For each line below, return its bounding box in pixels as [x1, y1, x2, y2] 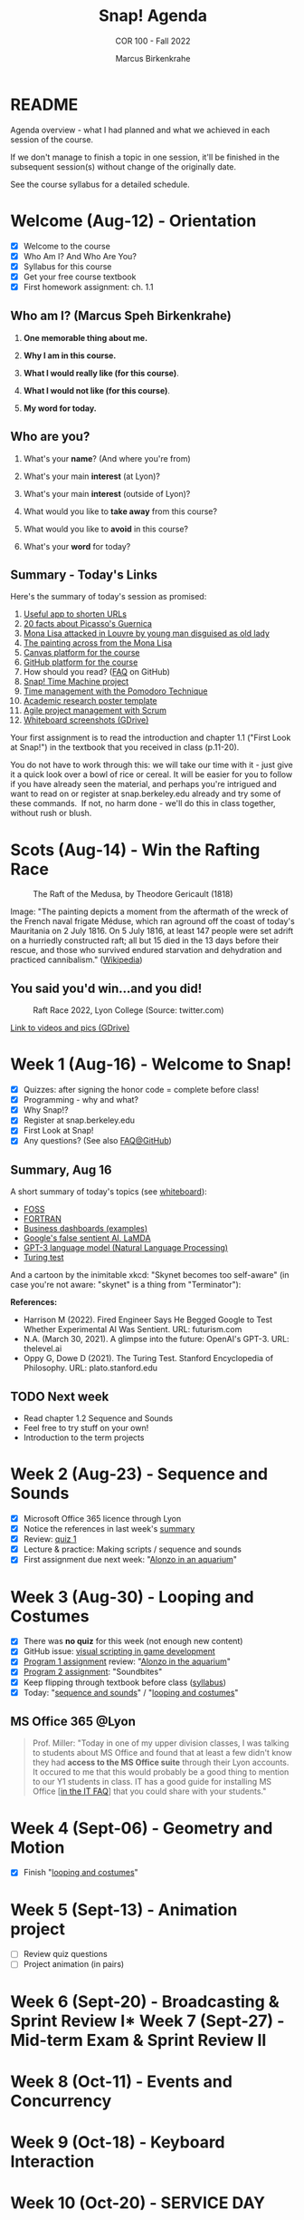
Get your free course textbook [23, 271, 137, 282]
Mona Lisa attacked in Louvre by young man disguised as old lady [23, 628, 271, 639]
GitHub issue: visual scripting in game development [23, 1646, 215, 1657]
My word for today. [23, 403, 98, 414]
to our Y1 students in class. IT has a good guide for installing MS [32, 1777, 272, 1787]
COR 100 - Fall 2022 [115, 35, 191, 46]
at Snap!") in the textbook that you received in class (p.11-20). [10, 742, 240, 753]
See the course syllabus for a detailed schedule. [10, 179, 190, 190]
